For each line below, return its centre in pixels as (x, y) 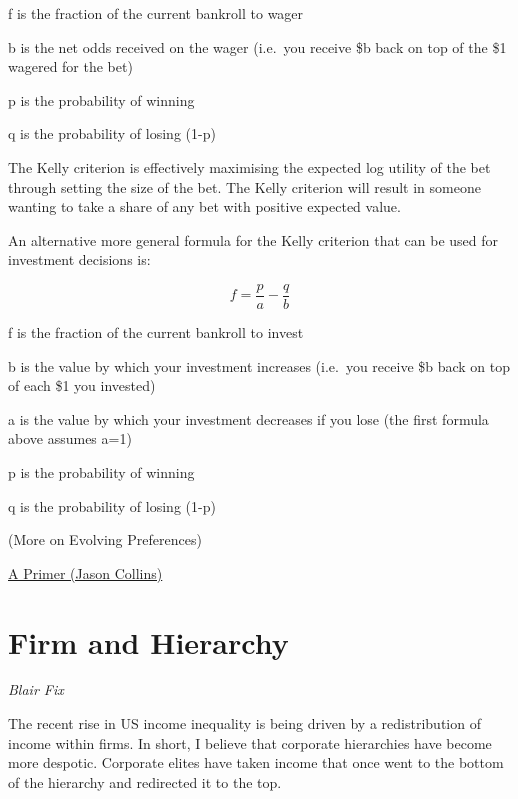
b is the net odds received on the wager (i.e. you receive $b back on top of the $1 (257, 46)
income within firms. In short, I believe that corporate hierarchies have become (250, 742)
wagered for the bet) (70, 66)
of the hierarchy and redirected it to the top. (145, 781)
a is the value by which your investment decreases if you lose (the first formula (248, 418)
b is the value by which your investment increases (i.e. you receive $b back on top (259, 365)
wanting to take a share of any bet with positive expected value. (204, 206)
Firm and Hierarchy (148, 641)
